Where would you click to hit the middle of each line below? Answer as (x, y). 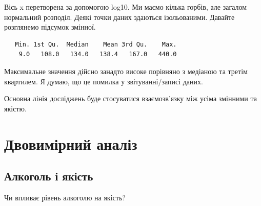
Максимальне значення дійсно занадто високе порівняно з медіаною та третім (126, 71)
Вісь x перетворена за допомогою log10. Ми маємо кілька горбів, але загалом (126, 7)
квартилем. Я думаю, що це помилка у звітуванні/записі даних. (104, 81)
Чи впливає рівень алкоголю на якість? (65, 197)
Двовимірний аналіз (71, 143)
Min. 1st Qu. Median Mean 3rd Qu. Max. (96, 44)
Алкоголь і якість (49, 176)
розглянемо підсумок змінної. (50, 27)
